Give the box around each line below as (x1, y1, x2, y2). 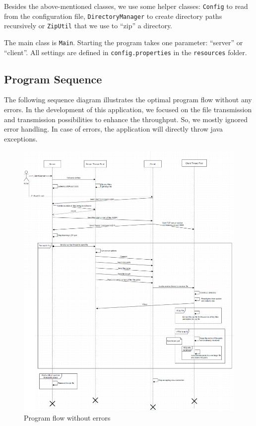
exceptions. (4, 133, 38, 143)
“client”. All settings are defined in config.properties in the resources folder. (4, 47, 247, 57)
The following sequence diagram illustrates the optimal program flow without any (4, 94, 252, 105)
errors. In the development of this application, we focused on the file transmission (4, 104, 252, 115)
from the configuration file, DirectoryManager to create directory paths (4, 10, 222, 21)
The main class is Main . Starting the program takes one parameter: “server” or (4, 37, 243, 47)
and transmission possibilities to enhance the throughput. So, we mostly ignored (4, 114, 248, 124)
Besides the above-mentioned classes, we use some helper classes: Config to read (4, 1, 248, 11)
